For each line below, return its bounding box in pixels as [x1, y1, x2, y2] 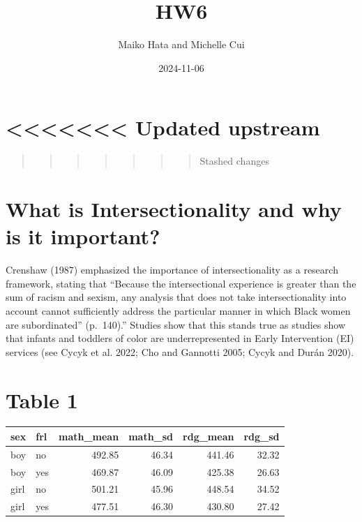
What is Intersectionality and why [6, 195, 342, 223]
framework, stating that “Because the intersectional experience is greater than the [6, 276, 356, 290]
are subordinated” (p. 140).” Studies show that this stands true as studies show [6, 317, 346, 331]
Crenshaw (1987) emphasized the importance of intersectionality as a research [6, 262, 338, 277]
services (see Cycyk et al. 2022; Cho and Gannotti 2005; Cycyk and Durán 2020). [6, 344, 354, 359]
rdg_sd [243, 428, 280, 443]
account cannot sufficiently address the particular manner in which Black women [6, 303, 351, 318]
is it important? [6, 222, 160, 251]
